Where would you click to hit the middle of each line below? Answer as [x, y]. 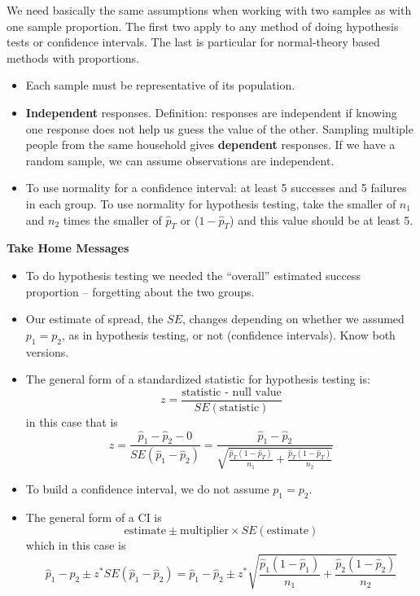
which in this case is [76, 545]
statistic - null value [232, 392]
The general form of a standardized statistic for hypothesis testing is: [198, 379]
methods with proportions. [73, 57]
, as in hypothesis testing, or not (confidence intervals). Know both [228, 334]
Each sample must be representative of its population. [160, 85]
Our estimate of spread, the [94, 319]
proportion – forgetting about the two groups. [140, 291]
